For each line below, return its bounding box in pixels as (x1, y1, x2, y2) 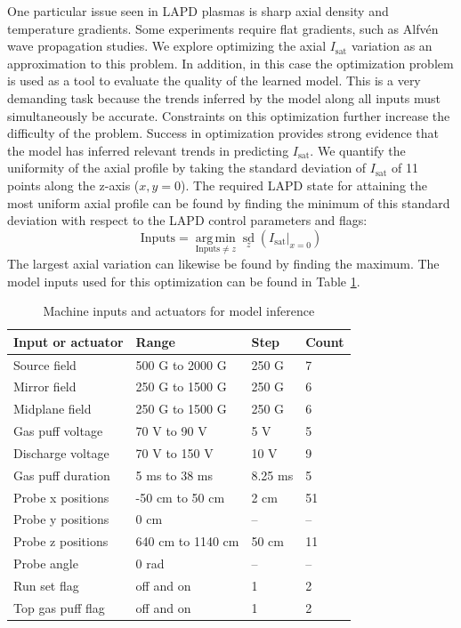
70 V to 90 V (135, 422, 207, 440)
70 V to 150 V (135, 443, 214, 462)
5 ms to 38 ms (135, 465, 214, 484)
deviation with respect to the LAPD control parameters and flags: (7, 211, 368, 229)
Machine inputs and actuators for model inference (43, 302, 315, 320)
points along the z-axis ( (7, 175, 140, 194)
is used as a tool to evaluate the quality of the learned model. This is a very (7, 71, 421, 90)
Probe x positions (13, 487, 109, 506)
